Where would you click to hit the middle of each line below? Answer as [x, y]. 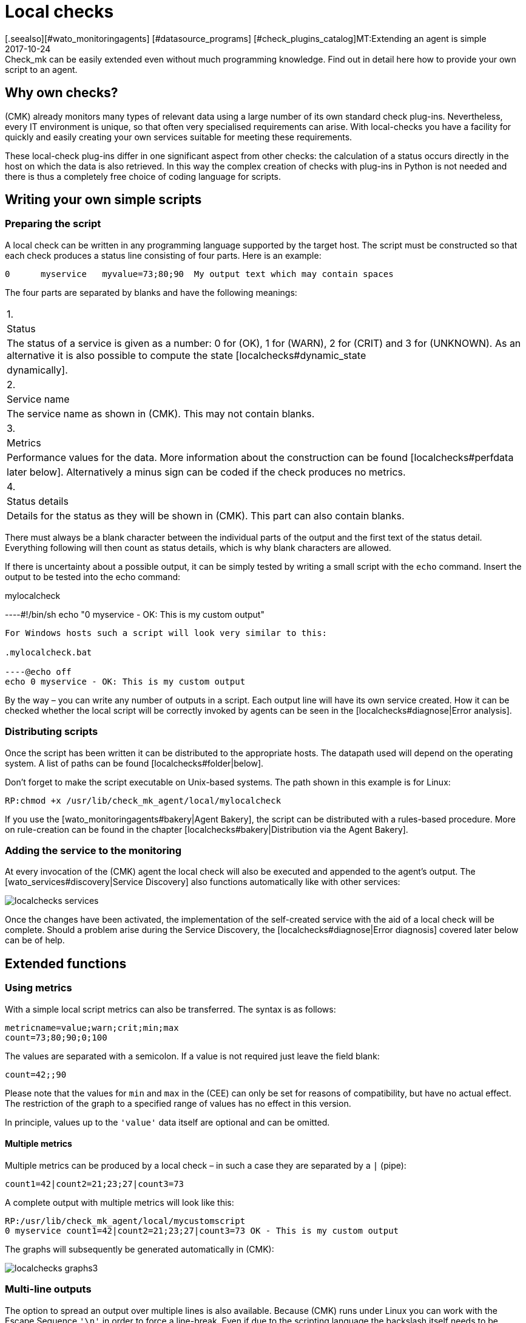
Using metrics [39, 988]
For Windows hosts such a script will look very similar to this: [166, 633]
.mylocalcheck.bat [49, 652]
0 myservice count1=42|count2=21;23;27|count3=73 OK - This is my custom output [202, 1230]
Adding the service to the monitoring [93, 850]
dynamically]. [37, 370]
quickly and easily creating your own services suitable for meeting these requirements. [179, 137]
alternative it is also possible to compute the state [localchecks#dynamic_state [187, 355]
